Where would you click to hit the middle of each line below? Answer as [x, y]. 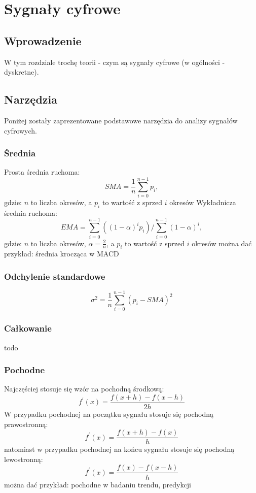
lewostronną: [24, 459]
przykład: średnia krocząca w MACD [62, 254]
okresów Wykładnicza [203, 202]
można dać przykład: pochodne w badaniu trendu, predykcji [98, 484]
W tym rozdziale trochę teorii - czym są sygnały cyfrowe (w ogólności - [115, 62]
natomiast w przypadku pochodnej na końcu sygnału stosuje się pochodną [119, 449]
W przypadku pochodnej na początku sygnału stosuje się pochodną [109, 414]
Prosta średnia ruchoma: [42, 172]
